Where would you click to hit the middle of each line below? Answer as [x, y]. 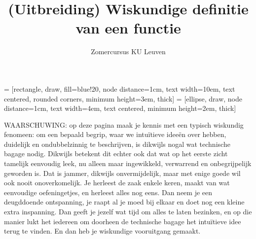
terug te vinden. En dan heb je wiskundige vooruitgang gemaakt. [102, 231]
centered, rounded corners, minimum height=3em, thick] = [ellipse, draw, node [123, 98]
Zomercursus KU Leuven [128, 51]
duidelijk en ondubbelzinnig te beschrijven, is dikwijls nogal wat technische [117, 144]
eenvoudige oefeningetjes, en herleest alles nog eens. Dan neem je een [108, 192]
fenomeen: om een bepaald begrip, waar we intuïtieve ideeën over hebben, [115, 134]
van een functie [128, 28]
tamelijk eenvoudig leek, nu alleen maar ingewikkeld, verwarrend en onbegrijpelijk [128, 163]
